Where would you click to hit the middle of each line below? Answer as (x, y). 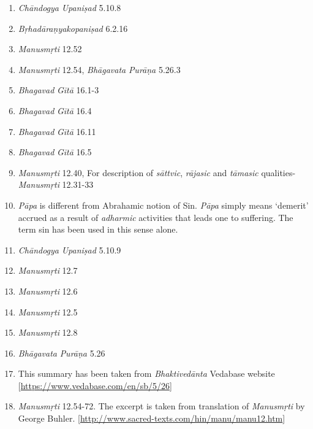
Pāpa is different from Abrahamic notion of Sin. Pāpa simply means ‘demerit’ (163, 205)
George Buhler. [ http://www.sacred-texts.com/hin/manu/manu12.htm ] (152, 418)
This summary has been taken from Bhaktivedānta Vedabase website (146, 373)
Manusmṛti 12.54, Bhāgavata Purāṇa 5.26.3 (99, 69)
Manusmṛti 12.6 (48, 291)
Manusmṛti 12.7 (48, 270)
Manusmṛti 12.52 (50, 49)
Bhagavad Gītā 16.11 (57, 131)
